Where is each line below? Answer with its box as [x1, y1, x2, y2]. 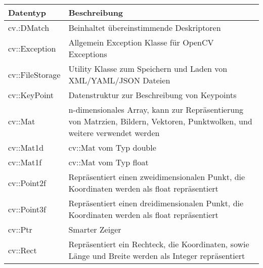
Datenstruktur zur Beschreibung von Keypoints [68, 89, 237, 101]
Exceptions [68, 48, 107, 60]
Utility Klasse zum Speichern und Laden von [68, 63, 228, 74]
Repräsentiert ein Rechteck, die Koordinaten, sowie [68, 238, 249, 250]
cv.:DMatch [8, 22, 50, 33]
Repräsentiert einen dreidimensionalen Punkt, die [68, 197, 244, 209]
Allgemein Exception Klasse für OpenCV [68, 36, 214, 48]
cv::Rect [8, 244, 37, 256]
